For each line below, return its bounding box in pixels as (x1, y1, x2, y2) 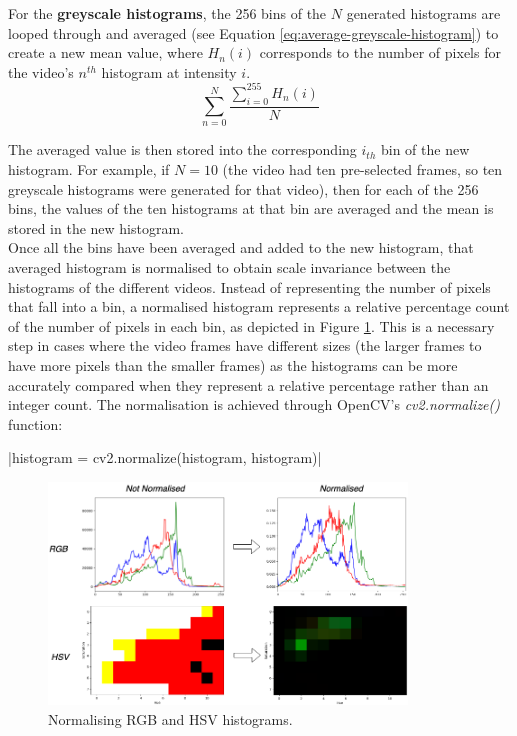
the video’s (8, 61, 74, 82)
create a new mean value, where (8, 42, 203, 63)
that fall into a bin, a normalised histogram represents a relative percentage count (8, 296, 510, 317)
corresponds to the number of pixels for (259, 42, 501, 63)
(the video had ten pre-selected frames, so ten (222, 159, 503, 180)
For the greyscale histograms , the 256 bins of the (8, 3, 327, 23)
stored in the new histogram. (8, 217, 185, 238)
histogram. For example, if (8, 159, 170, 180)
